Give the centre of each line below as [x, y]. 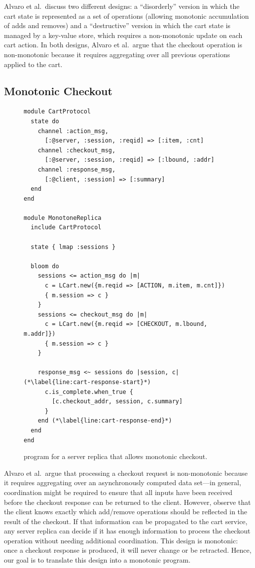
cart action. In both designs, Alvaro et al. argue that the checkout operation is [123, 45]
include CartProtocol [66, 228]
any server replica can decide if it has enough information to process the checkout [127, 531]
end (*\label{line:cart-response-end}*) [105, 421]
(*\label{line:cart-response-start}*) [87, 382]
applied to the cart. [33, 64]
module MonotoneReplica [63, 218]
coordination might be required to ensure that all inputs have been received [118, 492]
